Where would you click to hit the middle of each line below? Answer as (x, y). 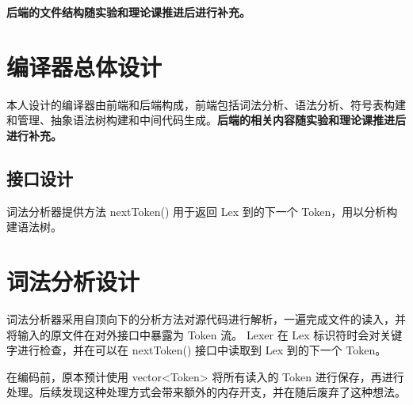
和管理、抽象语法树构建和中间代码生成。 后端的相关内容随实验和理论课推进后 (206, 120)
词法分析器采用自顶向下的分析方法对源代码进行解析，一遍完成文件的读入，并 (206, 319)
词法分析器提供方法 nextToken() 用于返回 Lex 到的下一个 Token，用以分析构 (202, 211)
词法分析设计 (73, 281)
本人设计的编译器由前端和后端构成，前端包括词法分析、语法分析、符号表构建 (206, 104)
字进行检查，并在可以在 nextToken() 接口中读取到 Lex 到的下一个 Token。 (197, 350)
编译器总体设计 (84, 66)
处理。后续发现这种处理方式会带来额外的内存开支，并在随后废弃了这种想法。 (206, 392)
